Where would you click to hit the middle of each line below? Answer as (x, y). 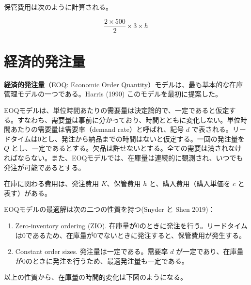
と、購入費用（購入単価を (190, 183)
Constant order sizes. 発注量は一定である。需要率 (92, 251)
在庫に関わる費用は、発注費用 (51, 183)
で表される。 (212, 129)
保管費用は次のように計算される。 (58, 7)
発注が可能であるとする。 (45, 167)
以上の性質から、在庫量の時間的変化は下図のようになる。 (95, 277)
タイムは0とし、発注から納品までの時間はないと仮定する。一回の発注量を (127, 138)
